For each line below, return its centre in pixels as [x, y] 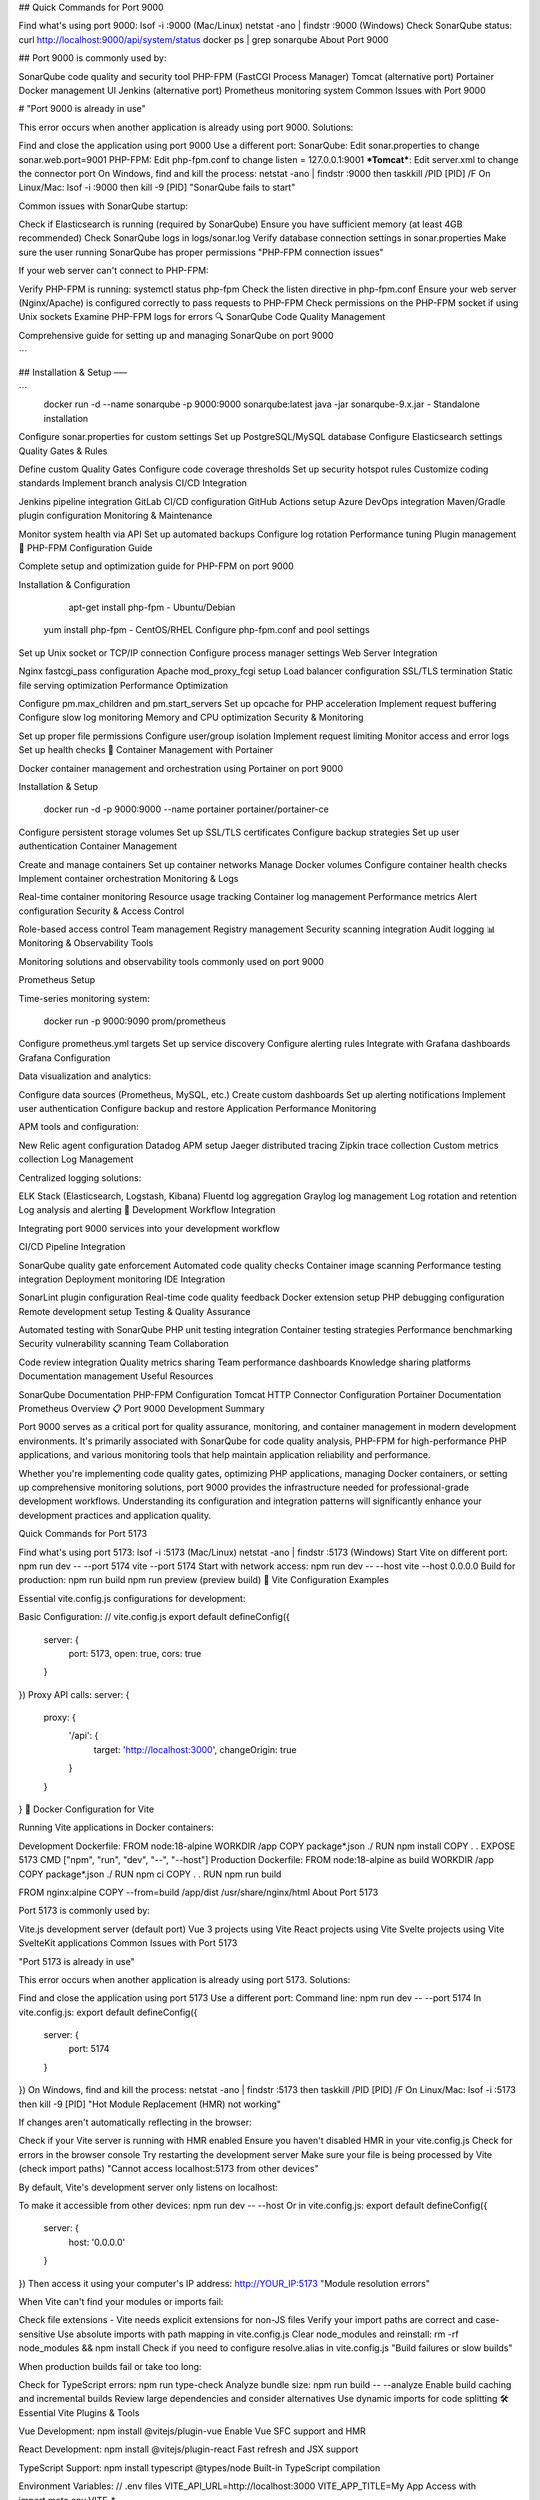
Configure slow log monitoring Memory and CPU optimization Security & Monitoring [191, 717]
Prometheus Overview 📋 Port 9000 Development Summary [141, 1409]
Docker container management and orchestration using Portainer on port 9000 [181, 768]
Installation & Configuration [74, 584]
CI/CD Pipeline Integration [72, 1247]
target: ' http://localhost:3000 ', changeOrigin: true [195, 1749]
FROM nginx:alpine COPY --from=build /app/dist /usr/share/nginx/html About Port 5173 [198, 1892]
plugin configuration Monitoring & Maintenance [115, 516]
